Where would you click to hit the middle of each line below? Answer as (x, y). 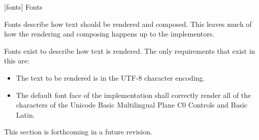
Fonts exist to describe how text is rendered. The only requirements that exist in (130, 50)
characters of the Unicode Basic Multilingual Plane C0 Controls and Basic (132, 105)
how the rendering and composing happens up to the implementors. (109, 34)
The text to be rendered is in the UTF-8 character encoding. (110, 77)
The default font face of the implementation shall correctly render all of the (134, 95)
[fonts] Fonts (23, 7)
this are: (17, 61)
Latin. (25, 114)
